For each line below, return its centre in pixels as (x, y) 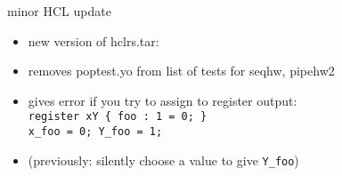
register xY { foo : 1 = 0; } (118, 117)
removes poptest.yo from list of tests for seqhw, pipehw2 (181, 71)
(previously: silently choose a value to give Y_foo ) (163, 160)
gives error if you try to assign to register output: (163, 100)
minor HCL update (59, 11)
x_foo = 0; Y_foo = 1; (95, 132)
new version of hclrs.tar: (94, 40)
